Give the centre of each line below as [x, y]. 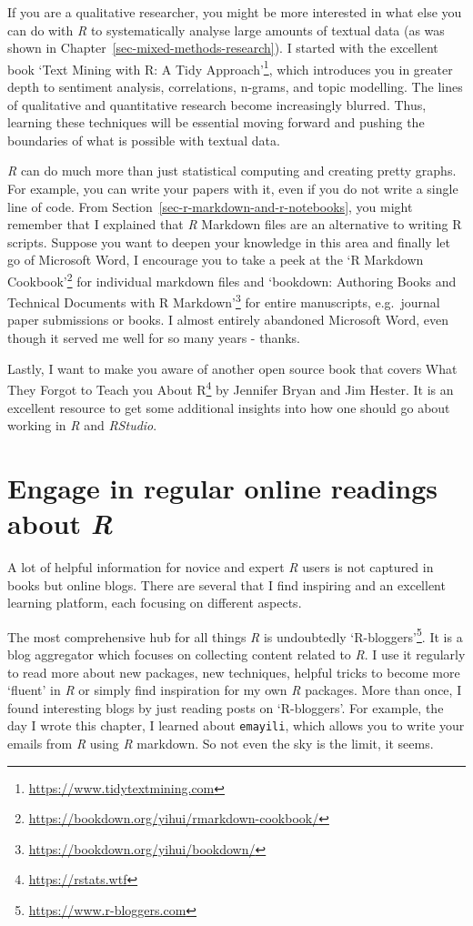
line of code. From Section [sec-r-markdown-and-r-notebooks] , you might [210, 206]
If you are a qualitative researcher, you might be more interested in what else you [235, 12]
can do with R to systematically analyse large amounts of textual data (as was [226, 30]
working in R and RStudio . [82, 425]
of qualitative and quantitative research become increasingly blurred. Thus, [217, 104]
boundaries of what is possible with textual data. [144, 140]
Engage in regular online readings [222, 487]
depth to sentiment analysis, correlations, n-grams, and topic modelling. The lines [235, 87]
